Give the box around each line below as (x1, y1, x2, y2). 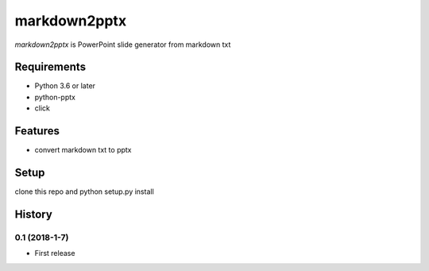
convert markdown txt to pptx (34, 145, 132, 155)
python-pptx (34, 92, 75, 102)
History (14, 207, 53, 221)
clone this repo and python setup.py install (14, 187, 154, 196)
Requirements (14, 60, 87, 74)
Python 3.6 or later (34, 81, 95, 91)
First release (34, 249, 75, 258)
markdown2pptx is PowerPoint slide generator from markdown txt (14, 40, 231, 49)
